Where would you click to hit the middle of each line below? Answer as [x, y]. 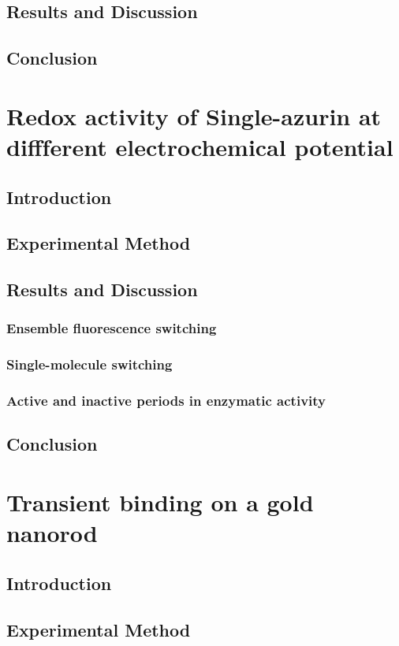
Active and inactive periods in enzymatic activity [166, 401]
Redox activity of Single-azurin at [194, 115]
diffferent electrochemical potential [200, 146]
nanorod [52, 533]
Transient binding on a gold [160, 501]
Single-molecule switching [89, 364]
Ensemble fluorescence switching [112, 328]
